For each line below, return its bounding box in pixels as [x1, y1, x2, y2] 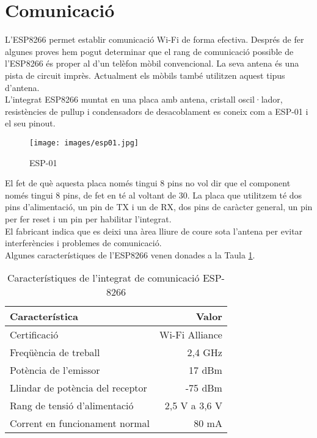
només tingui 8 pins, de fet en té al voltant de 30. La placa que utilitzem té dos [5, 188, 302, 201]
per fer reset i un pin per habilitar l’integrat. [5, 212, 172, 225]
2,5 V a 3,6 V [164, 398, 222, 413]
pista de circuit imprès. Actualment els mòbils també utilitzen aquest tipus [5, 68, 285, 81]
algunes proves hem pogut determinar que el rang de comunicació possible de [5, 45, 294, 57]
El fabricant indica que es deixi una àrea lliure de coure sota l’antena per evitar [5, 224, 303, 237]
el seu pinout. [5, 117, 56, 130]
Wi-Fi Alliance [159, 327, 222, 342]
